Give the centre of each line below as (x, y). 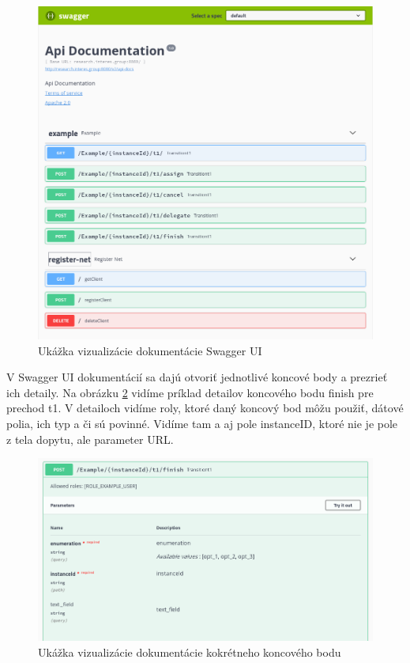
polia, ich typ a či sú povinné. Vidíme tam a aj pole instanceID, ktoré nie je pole (202, 423)
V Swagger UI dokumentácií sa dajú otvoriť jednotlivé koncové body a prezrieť (197, 377)
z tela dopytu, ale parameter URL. (90, 439)
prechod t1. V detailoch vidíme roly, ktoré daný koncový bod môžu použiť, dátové (205, 408)
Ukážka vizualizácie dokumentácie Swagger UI (150, 350)
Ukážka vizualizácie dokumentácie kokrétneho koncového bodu (190, 652)
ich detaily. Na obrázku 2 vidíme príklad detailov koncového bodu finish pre (190, 392)
